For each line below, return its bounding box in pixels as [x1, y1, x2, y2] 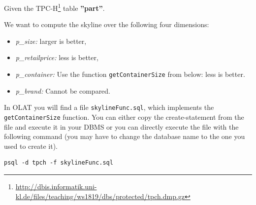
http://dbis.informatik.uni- [15, 181, 97, 191]
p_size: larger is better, [15, 35, 87, 46]
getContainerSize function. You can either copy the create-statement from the [4, 111, 244, 122]
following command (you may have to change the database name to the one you [4, 131, 245, 141]
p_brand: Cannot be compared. [15, 85, 111, 96]
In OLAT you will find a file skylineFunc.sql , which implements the [4, 102, 214, 112]
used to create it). [4, 140, 58, 151]
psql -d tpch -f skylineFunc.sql [4, 159, 113, 167]
